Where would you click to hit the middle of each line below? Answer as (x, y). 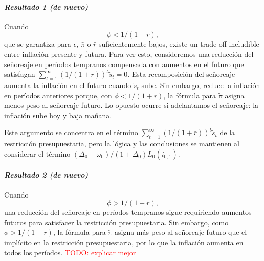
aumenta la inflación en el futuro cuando (68, 85)
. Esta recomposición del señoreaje (181, 74)
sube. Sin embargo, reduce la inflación (201, 85)
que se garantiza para (38, 44)
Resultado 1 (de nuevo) (46, 6)
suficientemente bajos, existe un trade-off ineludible (179, 44)
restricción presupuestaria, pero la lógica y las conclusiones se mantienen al (122, 144)
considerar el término (37, 153)
